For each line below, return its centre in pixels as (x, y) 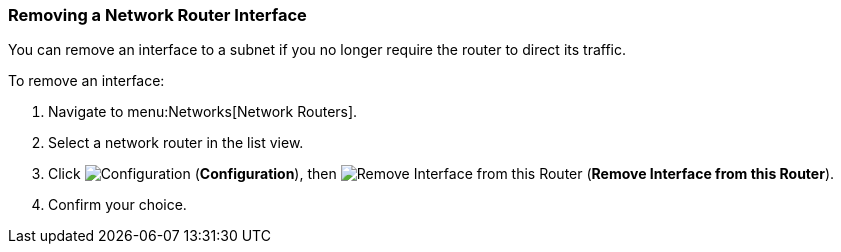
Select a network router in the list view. (176, 143)
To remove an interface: (86, 81)
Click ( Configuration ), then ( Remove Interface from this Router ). (441, 174)
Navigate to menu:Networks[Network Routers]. (203, 112)
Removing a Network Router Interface (157, 15)
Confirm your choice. (117, 205)
